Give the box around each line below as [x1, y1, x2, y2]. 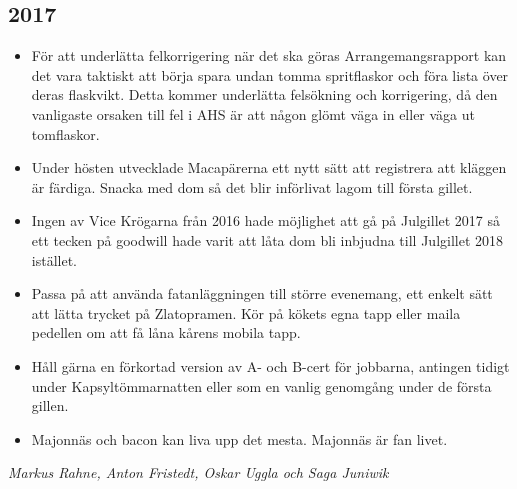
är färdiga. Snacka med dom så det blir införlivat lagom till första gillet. [31, 176, 473, 197]
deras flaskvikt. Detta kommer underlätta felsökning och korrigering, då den [31, 84, 498, 105]
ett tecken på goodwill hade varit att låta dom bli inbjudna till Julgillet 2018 [31, 229, 504, 250]
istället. [31, 249, 77, 270]
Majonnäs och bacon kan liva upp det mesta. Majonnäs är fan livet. [31, 428, 448, 449]
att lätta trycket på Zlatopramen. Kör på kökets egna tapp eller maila [31, 302, 461, 323]
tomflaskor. [31, 123, 100, 144]
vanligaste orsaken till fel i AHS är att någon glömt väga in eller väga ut [31, 103, 475, 124]
